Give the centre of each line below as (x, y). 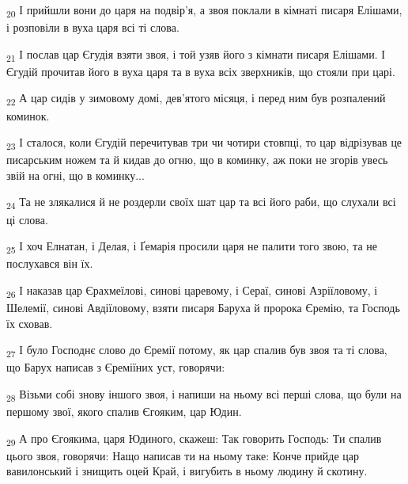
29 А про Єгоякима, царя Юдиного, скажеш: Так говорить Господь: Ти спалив (194, 439)
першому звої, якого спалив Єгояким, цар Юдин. (124, 412)
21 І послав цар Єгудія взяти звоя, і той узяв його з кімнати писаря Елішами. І (196, 55)
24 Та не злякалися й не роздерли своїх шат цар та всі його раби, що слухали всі (201, 203)
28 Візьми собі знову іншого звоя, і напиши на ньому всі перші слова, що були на (204, 394)
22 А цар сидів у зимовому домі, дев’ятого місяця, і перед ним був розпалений (196, 99)
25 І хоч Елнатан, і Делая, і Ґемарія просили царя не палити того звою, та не (192, 247)
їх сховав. (30, 323)
